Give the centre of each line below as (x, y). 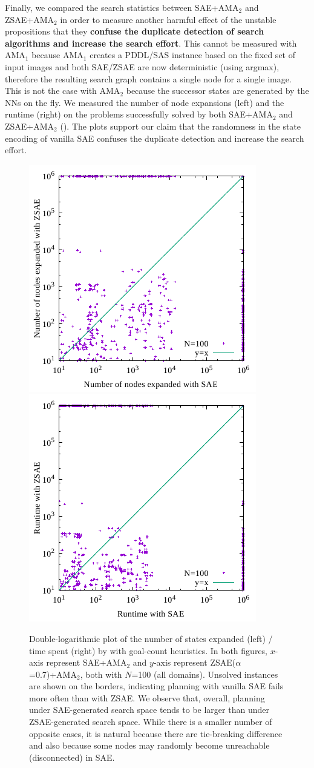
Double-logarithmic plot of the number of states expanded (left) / (151, 638)
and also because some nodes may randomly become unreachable (149, 745)
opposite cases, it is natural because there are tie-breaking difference (156, 733)
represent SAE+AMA (87, 662)
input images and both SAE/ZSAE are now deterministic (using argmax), (142, 66)
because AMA (57, 55)
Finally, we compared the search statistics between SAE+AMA (122, 7)
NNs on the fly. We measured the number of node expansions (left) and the (145, 102)
